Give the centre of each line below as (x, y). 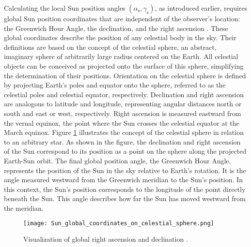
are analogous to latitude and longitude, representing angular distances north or (123, 104)
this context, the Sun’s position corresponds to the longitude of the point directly (125, 189)
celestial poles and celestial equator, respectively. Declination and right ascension (124, 94)
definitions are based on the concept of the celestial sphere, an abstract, (110, 47)
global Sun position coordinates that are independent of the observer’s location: (122, 18)
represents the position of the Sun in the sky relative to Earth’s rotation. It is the (125, 170)
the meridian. (24, 208)
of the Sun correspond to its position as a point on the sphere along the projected (125, 151)
